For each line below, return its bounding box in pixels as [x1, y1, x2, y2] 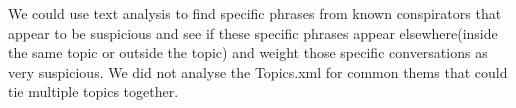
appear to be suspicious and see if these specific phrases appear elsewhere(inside [8, 22, 498, 43]
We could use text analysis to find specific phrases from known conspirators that [8, 3, 502, 23]
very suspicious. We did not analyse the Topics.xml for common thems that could [8, 61, 508, 82]
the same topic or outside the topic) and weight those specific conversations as [8, 42, 488, 63]
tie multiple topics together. [8, 81, 179, 102]
